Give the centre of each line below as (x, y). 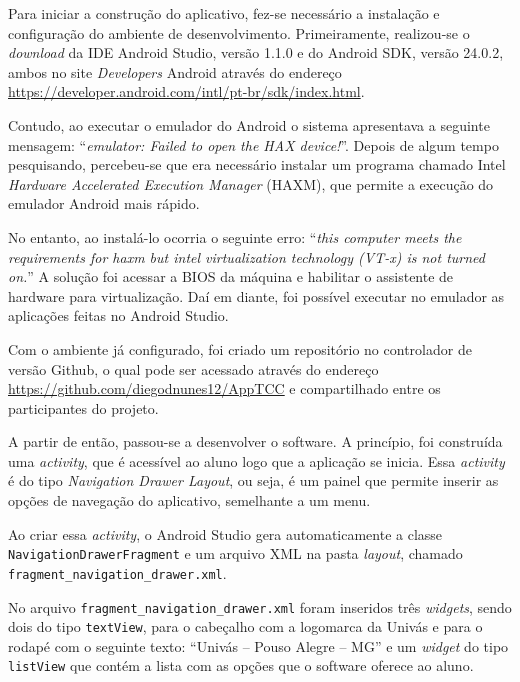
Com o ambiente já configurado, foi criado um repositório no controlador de (240, 348)
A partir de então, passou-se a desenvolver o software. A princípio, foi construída (255, 441)
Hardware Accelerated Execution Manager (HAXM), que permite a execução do (251, 183)
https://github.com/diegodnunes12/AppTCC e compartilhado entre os (224, 388)
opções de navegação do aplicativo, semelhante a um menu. (189, 500)
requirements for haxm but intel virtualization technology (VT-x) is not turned (246, 256)
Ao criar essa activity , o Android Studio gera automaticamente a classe (225, 533)
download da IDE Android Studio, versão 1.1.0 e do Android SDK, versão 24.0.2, (256, 52)
